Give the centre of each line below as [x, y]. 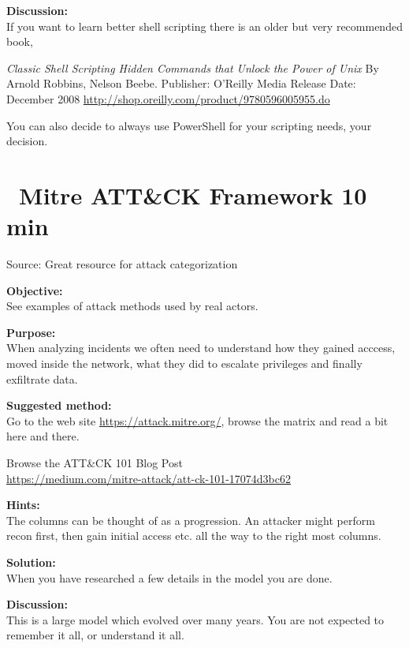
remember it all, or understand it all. [95, 635]
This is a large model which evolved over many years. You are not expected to [195, 619]
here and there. [43, 436]
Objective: [35, 290]
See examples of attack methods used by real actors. [132, 306]
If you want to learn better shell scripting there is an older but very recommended [204, 26]
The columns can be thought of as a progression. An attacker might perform [191, 520]
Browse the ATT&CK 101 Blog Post [95, 463]
